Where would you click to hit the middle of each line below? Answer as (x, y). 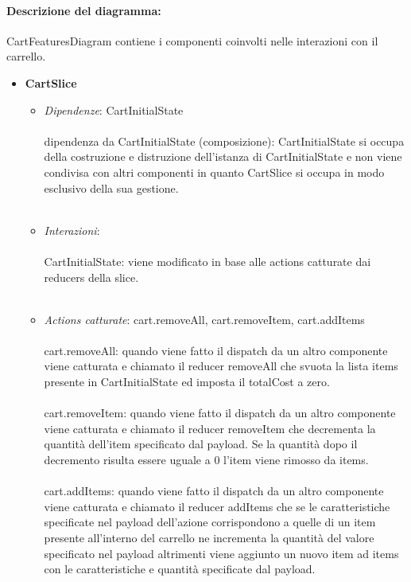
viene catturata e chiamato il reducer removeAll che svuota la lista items (221, 366)
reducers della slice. (91, 277)
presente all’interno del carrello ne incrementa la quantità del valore (209, 538)
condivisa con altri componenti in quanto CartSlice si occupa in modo (214, 172)
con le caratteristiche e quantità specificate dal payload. (180, 569)
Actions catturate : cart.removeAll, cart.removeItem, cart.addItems (204, 319)
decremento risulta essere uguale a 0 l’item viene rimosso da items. (206, 460)
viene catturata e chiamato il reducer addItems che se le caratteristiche (217, 506)
